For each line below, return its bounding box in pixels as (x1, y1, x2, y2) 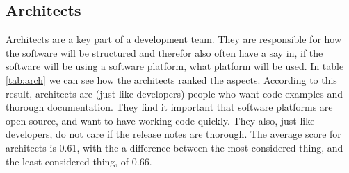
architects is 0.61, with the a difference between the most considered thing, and (6, 140, 343, 154)
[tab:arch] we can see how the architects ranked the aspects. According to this (6, 72, 337, 86)
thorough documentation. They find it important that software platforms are (6, 100, 333, 114)
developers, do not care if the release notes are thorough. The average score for (6, 127, 341, 141)
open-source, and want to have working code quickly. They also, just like (6, 113, 315, 127)
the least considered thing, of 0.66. (6, 154, 152, 168)
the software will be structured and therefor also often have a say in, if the (6, 45, 323, 60)
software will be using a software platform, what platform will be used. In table (6, 59, 344, 73)
